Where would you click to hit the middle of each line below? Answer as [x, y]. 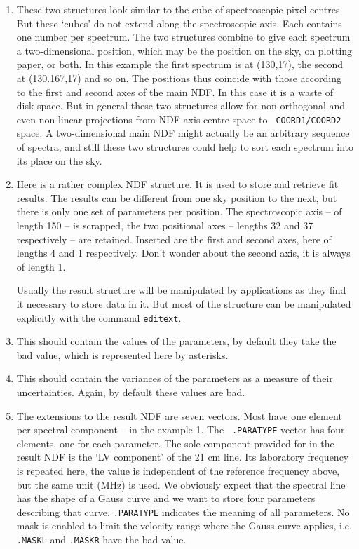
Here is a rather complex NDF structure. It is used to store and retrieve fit [177, 184]
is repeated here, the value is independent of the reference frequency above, [178, 470]
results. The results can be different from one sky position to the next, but [177, 197]
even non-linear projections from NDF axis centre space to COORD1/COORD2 [179, 119]
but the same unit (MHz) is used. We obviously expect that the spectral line [181, 484]
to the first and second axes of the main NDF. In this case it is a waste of [175, 91]
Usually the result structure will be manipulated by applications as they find [181, 290]
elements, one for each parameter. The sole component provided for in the [175, 443]
